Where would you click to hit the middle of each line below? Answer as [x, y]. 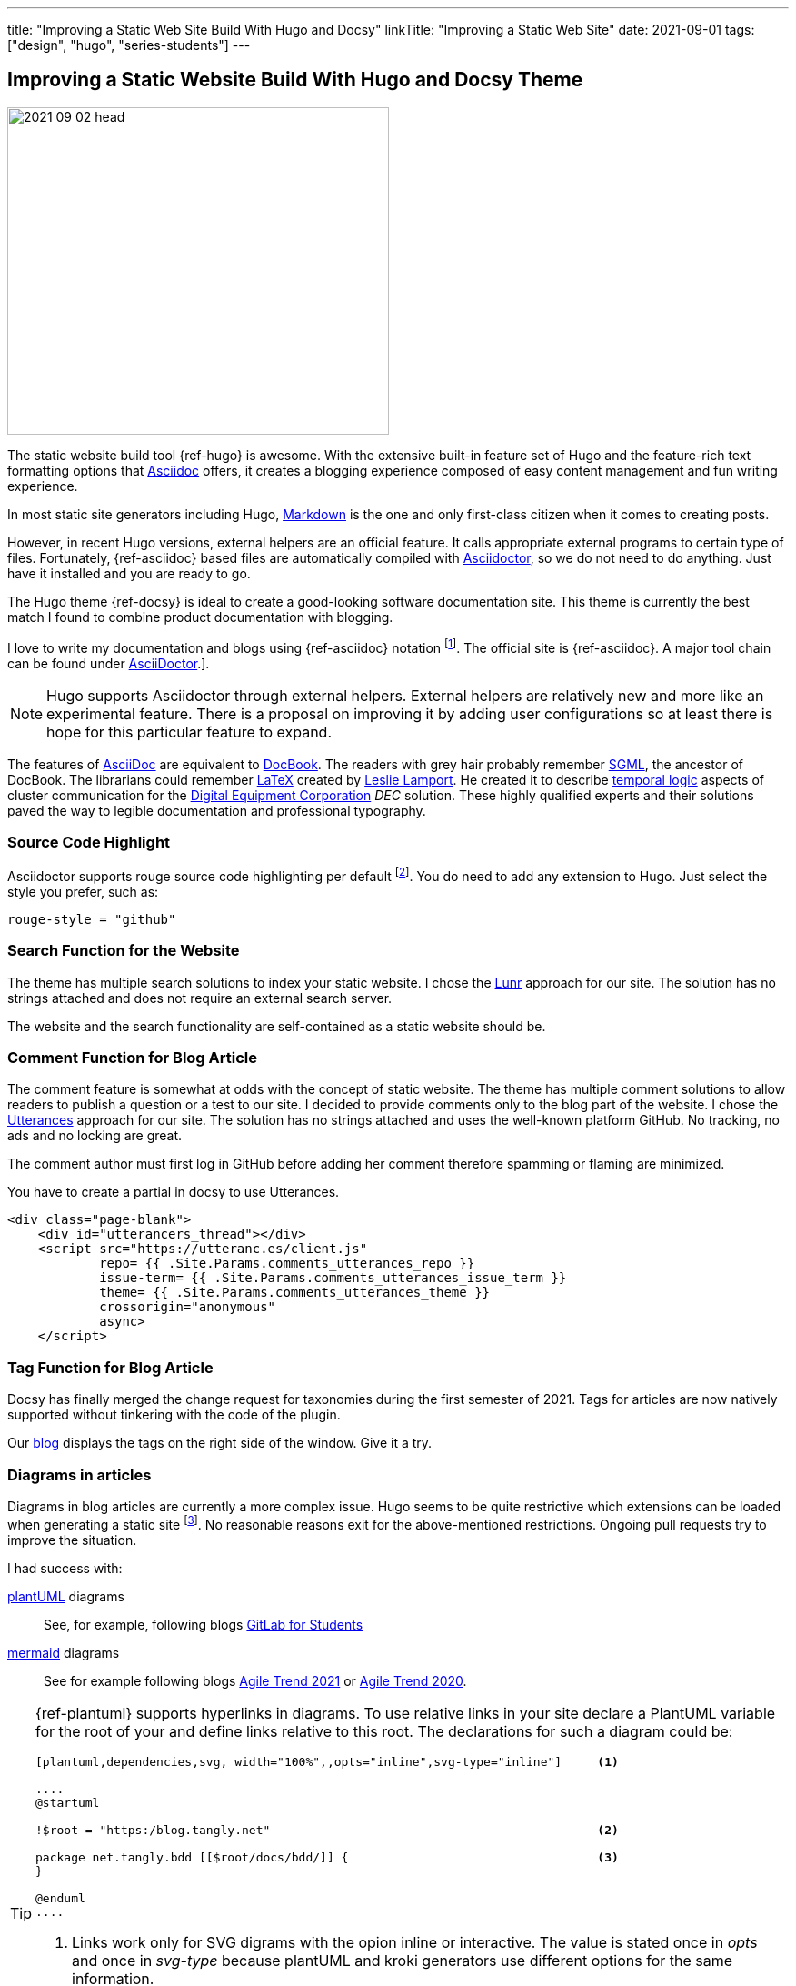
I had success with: [65, 1568]
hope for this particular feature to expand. [189, 732]
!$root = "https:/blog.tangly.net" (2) [327, 1830]
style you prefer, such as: [83, 891]
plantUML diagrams [66, 1596]
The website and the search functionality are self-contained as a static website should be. [277, 1026]
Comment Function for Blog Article [133, 1058]
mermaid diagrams [64, 1652]
